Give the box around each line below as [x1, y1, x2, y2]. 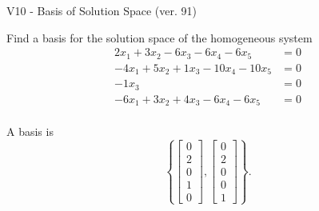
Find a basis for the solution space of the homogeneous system [6, 29, 313, 46]
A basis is [6, 123, 54, 140]
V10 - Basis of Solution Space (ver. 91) [6, 2, 197, 18]
